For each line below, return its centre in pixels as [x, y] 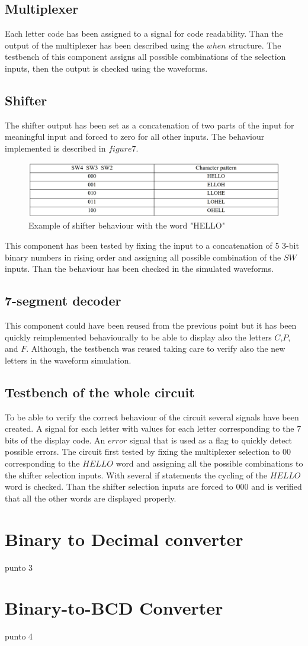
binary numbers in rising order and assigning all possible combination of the [143, 257]
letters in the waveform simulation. [68, 360]
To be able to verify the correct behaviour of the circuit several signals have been [152, 417]
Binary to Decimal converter [124, 539]
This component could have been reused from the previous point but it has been [151, 325]
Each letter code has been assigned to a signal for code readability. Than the [144, 33]
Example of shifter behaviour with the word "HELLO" [127, 225]
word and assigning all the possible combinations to [209, 463]
